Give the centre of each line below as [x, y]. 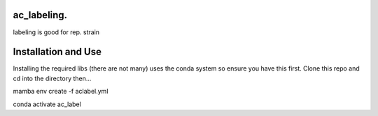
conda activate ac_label [47, 104]
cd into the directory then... [52, 78]
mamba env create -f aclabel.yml [61, 92]
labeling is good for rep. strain [56, 32]
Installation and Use [57, 52]
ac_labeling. [40, 15]
